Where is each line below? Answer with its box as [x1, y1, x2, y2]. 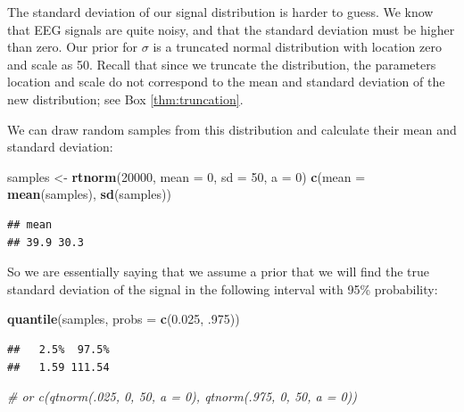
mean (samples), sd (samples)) [7, 185, 171, 203]
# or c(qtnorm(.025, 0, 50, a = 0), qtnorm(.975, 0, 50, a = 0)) [7, 387, 358, 406]
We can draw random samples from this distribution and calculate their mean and [7, 119, 457, 138]
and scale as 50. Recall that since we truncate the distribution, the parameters [7, 54, 436, 73]
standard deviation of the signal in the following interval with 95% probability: [7, 279, 438, 298]
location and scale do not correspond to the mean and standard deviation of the [7, 72, 445, 91]
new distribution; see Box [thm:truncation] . [7, 89, 244, 108]
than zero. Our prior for [7, 37, 138, 56]
